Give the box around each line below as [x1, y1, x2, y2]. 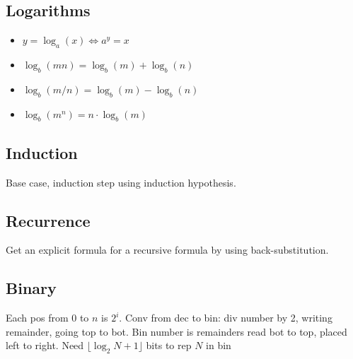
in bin [206, 338, 231, 353]
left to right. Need [6, 338, 84, 353]
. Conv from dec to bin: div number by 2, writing [119, 310, 332, 325]
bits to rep [146, 338, 192, 353]
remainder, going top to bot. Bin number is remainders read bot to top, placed [6, 324, 347, 339]
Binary [6, 277, 57, 299]
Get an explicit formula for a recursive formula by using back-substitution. [6, 242, 329, 257]
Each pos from [6, 310, 69, 325]
